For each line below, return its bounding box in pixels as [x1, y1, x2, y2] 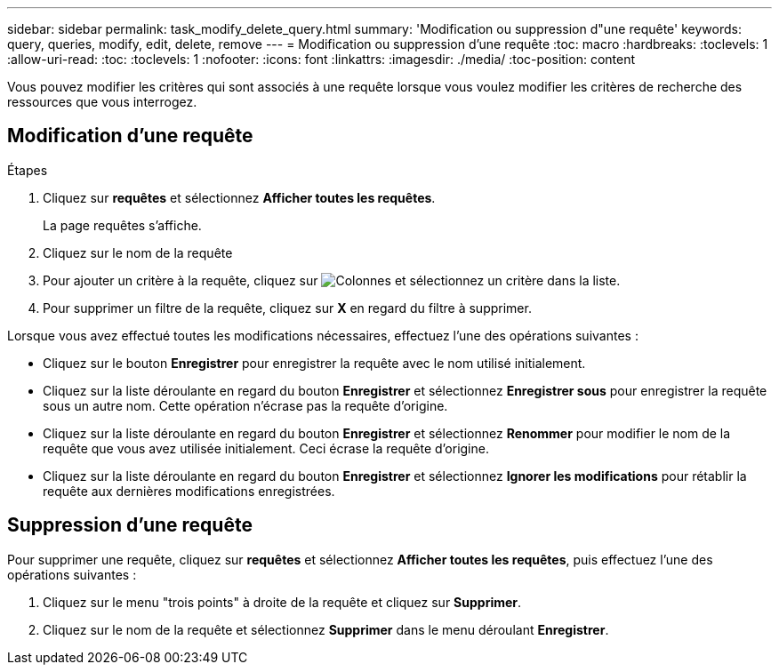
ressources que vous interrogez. [7, 94, 197, 109]
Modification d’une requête [7, 124, 253, 148]
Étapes [7, 162, 48, 178]
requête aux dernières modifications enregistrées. [43, 483, 335, 499]
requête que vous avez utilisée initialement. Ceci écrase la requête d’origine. [43, 440, 489, 456]
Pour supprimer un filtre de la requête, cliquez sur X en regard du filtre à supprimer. [43, 300, 532, 316]
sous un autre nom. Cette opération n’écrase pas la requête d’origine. [43, 397, 448, 413]
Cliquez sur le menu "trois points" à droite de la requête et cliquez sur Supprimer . [43, 594, 522, 610]
